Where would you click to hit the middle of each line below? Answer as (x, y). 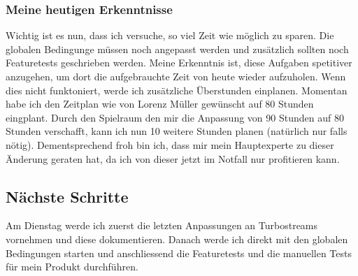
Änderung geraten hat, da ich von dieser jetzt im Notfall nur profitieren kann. (173, 158)
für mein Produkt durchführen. (72, 267)
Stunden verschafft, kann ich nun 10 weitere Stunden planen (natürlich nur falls (177, 131)
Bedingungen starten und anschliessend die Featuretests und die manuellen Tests (179, 253)
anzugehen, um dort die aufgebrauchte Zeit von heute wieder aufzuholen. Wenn (176, 76)
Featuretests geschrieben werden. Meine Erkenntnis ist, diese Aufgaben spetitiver (179, 63)
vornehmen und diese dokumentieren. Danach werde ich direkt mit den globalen (177, 239)
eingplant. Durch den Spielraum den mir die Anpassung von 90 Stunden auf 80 (175, 117)
